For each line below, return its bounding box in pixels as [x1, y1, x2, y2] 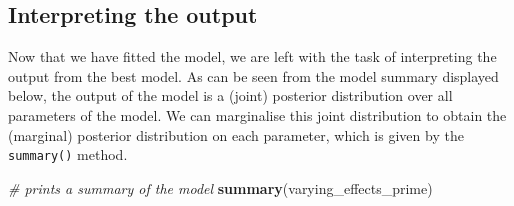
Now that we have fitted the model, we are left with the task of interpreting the [8, 46, 497, 67]
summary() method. [8, 144, 128, 165]
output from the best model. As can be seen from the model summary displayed [8, 65, 499, 86]
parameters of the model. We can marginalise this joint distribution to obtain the [8, 104, 507, 125]
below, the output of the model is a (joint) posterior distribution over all [8, 85, 453, 106]
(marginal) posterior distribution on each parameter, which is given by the [8, 124, 464, 145]
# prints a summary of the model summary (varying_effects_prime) [8, 177, 433, 198]
